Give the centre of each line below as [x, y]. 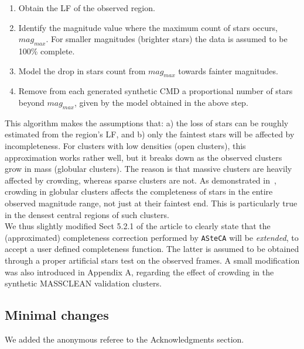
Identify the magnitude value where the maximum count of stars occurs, [148, 27]
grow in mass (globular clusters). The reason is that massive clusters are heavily [148, 169]
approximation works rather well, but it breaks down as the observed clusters [144, 157]
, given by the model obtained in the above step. [161, 102]
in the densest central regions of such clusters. [87, 214]
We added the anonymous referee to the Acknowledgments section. [124, 339]
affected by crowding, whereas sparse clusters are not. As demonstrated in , [141, 180]
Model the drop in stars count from [82, 70]
